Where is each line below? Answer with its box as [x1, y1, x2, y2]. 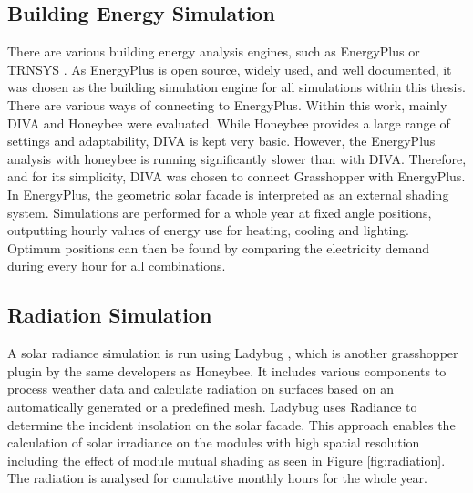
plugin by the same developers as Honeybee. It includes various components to [7, 361, 447, 380]
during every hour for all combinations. [7, 256, 226, 275]
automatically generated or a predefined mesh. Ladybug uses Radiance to [7, 396, 417, 416]
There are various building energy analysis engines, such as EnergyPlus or [7, 42, 420, 61]
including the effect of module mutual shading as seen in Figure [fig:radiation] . [7, 450, 446, 469]
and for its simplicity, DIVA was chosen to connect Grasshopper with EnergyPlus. [7, 167, 466, 186]
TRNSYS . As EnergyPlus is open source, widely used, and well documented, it [7, 59, 452, 78]
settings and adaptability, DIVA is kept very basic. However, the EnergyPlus [7, 131, 436, 150]
